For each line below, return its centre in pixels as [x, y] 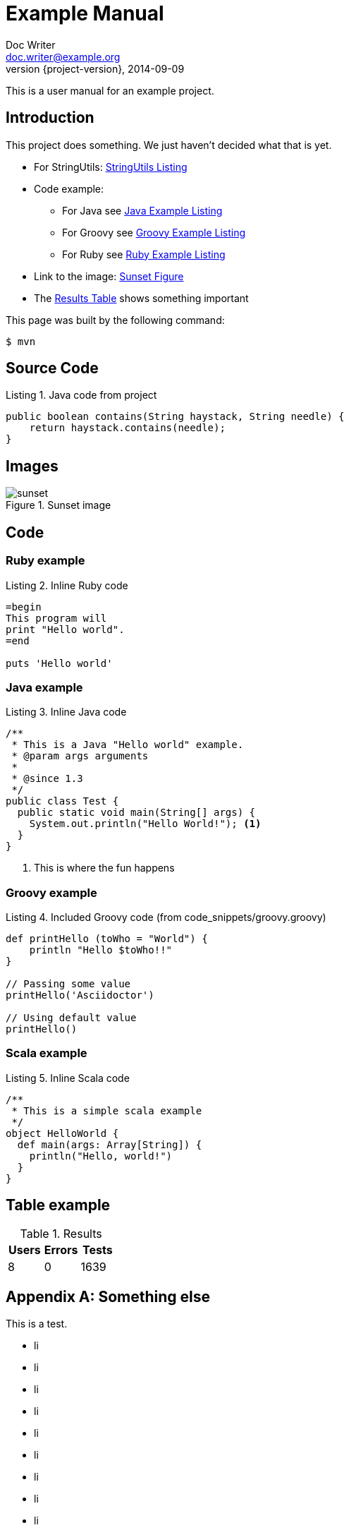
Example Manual [85, 13]
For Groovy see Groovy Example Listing [154, 232]
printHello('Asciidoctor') [80, 995]
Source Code [52, 368]
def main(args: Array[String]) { [110, 1144]
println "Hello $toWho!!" [101, 950]
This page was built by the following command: [115, 320]
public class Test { [62, 801]
